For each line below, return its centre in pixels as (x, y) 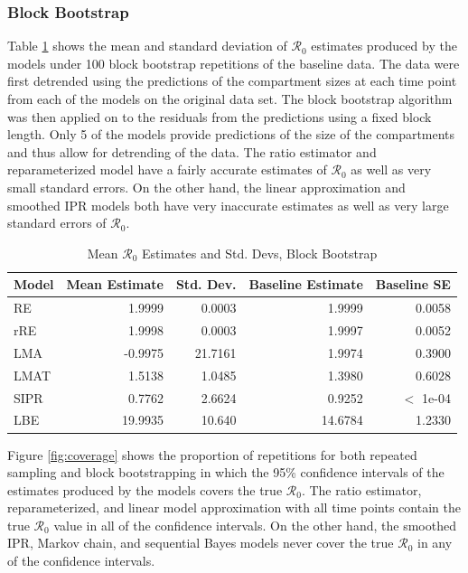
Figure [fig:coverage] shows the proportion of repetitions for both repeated (212, 454)
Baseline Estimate (306, 284)
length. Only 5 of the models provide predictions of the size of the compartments (231, 134)
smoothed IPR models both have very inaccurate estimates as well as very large (228, 205)
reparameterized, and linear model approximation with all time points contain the (234, 507)
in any (435, 543)
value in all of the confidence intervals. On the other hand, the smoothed (255, 525)
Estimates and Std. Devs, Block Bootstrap (260, 253)
